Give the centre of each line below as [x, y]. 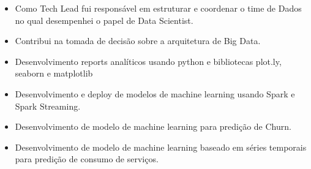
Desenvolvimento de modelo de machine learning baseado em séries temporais [161, 147]
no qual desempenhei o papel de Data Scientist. [104, 20]
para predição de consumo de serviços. [87, 159]
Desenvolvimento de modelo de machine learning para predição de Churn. [153, 126]
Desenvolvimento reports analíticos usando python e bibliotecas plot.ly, [148, 61]
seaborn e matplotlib [54, 73]
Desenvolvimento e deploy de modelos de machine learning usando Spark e [155, 93]
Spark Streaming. [48, 106]
